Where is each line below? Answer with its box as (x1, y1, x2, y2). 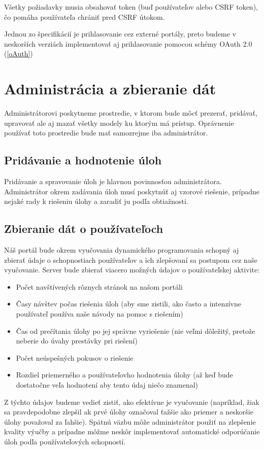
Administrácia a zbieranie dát (4, 78, 216, 99)
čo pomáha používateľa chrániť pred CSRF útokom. (4, 11, 165, 22)
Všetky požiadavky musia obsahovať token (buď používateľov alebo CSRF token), (4, 2, 258, 12)
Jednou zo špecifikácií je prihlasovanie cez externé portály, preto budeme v (4, 28, 237, 39)
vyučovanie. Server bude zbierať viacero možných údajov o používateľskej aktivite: (4, 264, 260, 275)
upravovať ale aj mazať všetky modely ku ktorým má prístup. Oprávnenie (4, 117, 234, 128)
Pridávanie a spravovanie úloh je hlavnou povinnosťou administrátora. (4, 176, 222, 187)
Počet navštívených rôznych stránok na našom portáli (16, 281, 183, 292)
